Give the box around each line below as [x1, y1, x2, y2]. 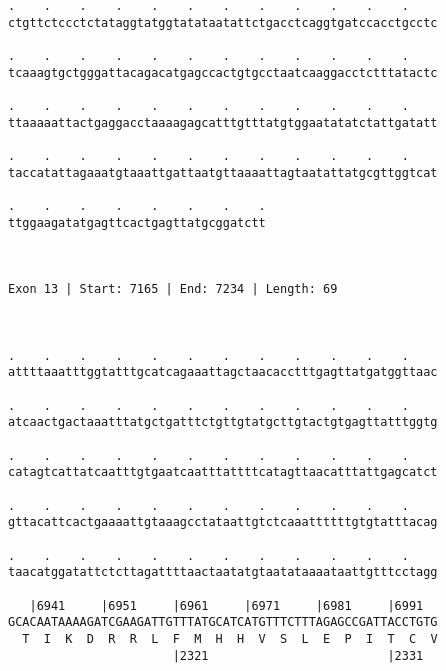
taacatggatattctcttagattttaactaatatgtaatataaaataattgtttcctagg [8, 565, 438, 580]
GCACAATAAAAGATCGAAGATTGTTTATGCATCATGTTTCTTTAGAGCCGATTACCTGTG [8, 615, 438, 630]
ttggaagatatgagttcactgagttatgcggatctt [8, 215, 266, 230]
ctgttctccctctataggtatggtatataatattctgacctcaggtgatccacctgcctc [8, 15, 438, 30]
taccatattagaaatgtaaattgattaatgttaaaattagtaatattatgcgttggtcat [8, 165, 438, 180]
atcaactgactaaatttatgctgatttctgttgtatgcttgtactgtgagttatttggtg [8, 415, 438, 430]
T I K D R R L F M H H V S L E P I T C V [22, 631, 438, 646]
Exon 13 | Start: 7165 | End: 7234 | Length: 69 [8, 282, 338, 297]
